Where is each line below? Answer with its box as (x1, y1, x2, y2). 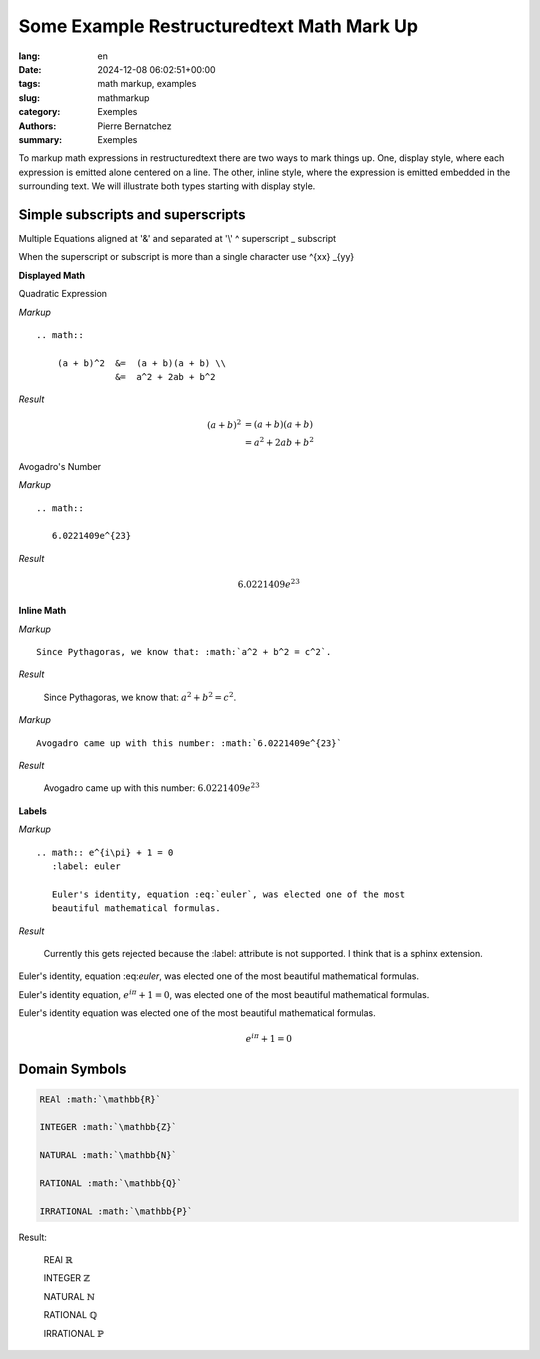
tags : (18, 78, 41, 90)
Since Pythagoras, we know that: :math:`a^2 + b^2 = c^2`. (36, 646, 332, 658)
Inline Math (18, 605, 67, 617)
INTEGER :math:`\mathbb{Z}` (39, 1121, 177, 1133)
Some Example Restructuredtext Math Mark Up (18, 15, 419, 37)
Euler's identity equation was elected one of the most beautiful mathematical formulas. (18, 1007, 376, 1019)
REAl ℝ (43, 1254, 74, 1266)
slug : (18, 91, 40, 104)
